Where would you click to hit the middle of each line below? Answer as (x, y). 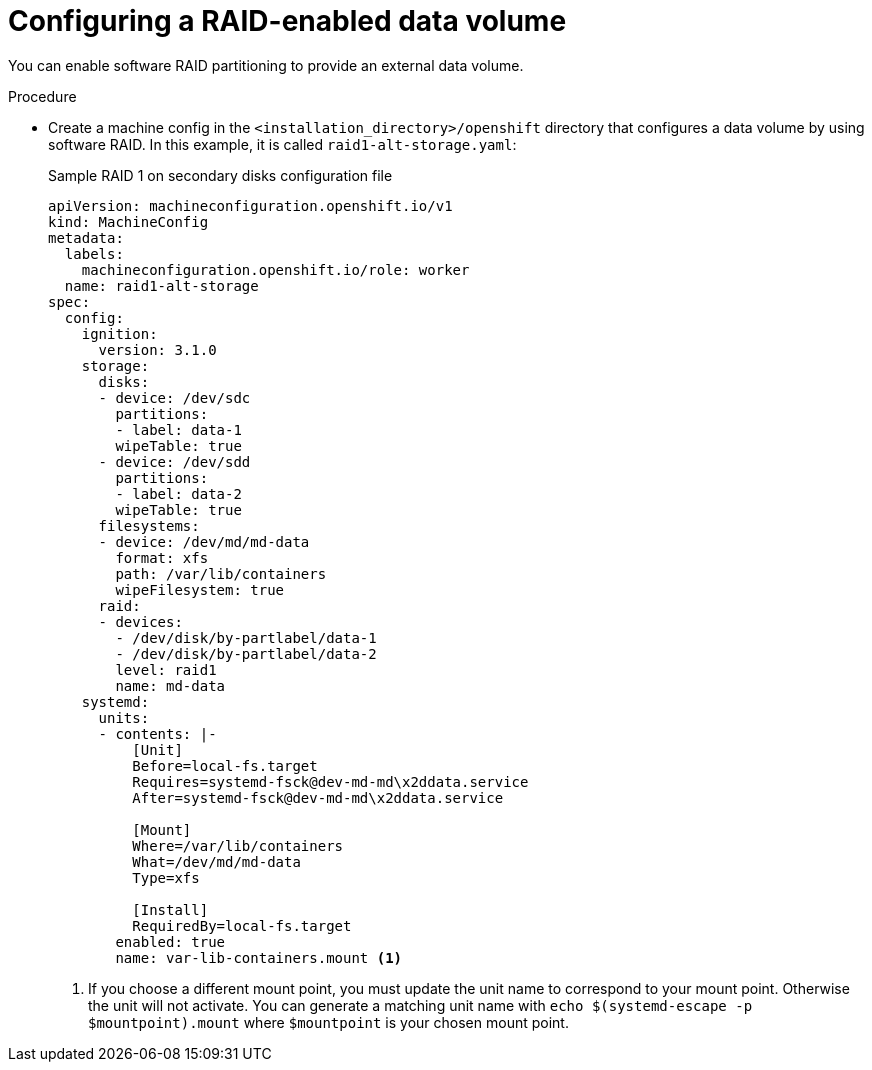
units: (124, 717)
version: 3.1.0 (157, 349)
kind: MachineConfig (128, 221)
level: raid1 (166, 669)
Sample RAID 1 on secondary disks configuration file (220, 175)
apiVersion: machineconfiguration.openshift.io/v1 (250, 205)
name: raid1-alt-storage (161, 285)
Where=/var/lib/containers (238, 845)
